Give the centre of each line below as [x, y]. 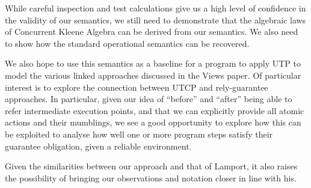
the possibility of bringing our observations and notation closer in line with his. [151, 177]
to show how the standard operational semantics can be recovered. [127, 43]
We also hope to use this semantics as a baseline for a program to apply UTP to [153, 63]
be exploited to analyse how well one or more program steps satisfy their [139, 134]
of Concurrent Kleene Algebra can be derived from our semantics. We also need [152, 32]
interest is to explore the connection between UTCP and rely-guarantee [137, 87]
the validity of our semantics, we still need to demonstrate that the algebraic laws [155, 20]
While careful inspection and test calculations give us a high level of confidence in [155, 8]
